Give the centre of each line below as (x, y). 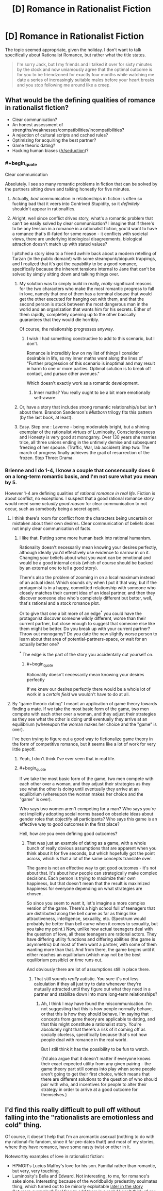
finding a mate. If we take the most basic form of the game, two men (81, 709)
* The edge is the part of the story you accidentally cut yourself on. (86, 654)
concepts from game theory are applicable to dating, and (98, 1019)
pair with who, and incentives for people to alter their (94, 1084)
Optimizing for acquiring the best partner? (54, 140)
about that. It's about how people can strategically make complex (92, 873)
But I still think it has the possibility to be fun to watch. (95, 1049)
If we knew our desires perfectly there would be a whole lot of (89, 689)
